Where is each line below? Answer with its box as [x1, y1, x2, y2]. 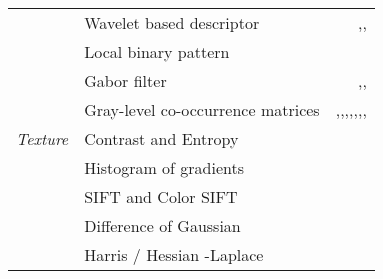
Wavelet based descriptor [84, 11, 260, 34]
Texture [16, 127, 69, 150]
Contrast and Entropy [84, 127, 239, 150]
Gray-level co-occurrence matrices [84, 98, 320, 121]
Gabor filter [84, 69, 167, 92]
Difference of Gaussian [84, 214, 241, 237]
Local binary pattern [84, 40, 230, 63]
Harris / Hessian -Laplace [84, 243, 264, 266]
